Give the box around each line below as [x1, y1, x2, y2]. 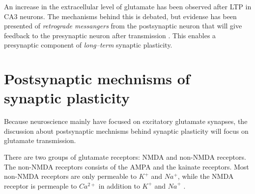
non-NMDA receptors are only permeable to [4, 171, 137, 181]
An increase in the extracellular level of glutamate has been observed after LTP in [4, 1, 252, 11]
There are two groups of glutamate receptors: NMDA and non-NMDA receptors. [4, 152, 246, 162]
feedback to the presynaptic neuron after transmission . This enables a [4, 30, 216, 40]
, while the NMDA [177, 171, 234, 181]
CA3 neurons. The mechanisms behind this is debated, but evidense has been [4, 11, 237, 21]
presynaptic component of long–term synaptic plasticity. [4, 40, 172, 50]
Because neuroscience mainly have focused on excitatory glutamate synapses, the [4, 116, 248, 126]
